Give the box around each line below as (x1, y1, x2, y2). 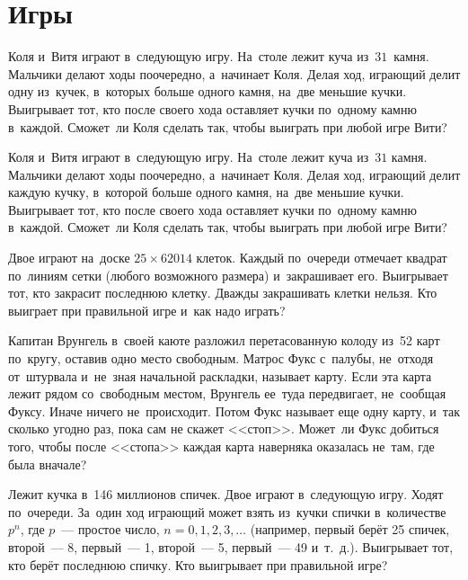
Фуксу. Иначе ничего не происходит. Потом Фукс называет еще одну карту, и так (8, 401, 461, 420)
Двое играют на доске (8, 248, 130, 267)
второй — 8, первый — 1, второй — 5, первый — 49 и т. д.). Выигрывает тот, (8, 537, 454, 556)
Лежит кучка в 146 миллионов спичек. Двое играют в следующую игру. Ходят (8, 485, 444, 504)
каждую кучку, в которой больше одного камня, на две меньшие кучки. (8, 183, 404, 201)
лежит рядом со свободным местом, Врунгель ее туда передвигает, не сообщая (8, 384, 446, 403)
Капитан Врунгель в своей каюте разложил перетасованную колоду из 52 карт (8, 331, 440, 350)
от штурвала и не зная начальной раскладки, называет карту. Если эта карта (8, 366, 432, 385)
